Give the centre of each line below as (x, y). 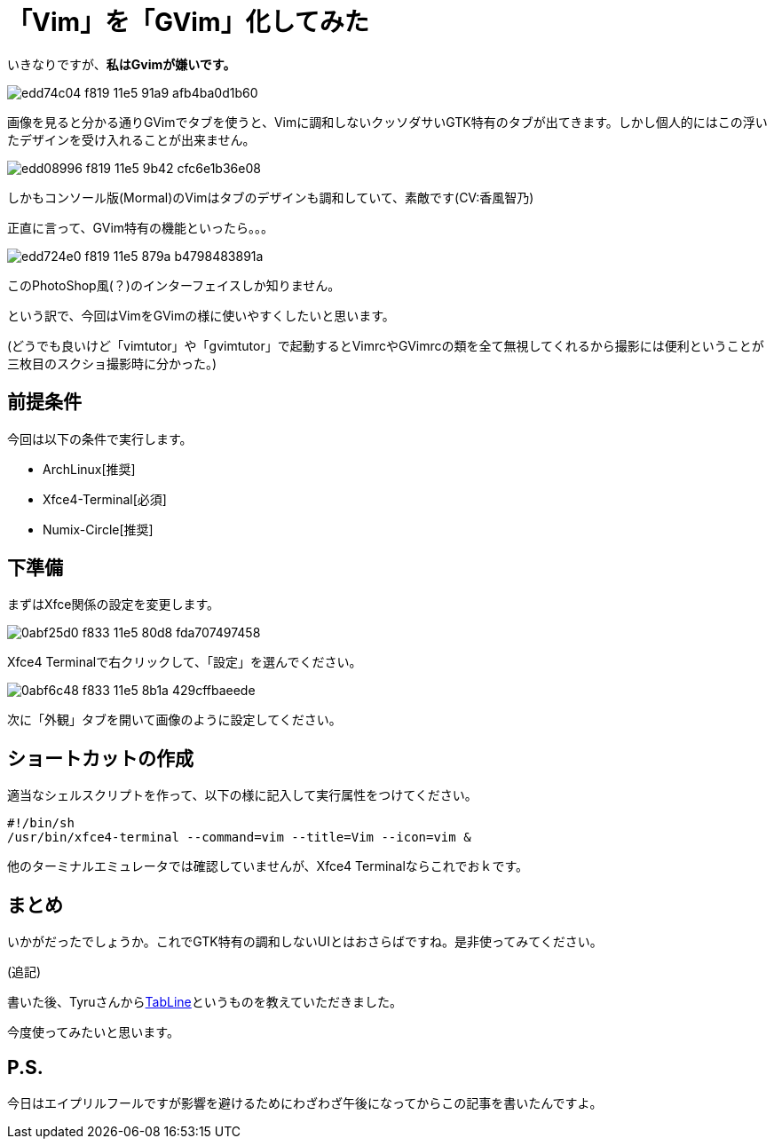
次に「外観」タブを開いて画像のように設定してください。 (174, 720)
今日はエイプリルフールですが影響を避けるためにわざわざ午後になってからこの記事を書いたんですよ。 (305, 1103)
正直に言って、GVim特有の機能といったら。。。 (141, 227)
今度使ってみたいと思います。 (93, 1032)
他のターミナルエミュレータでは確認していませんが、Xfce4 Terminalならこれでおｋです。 (268, 866)
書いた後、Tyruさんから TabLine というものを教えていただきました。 (205, 1002)
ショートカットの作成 (100, 758)
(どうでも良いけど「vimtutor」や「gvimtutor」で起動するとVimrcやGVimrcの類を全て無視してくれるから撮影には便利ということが (386, 345)
